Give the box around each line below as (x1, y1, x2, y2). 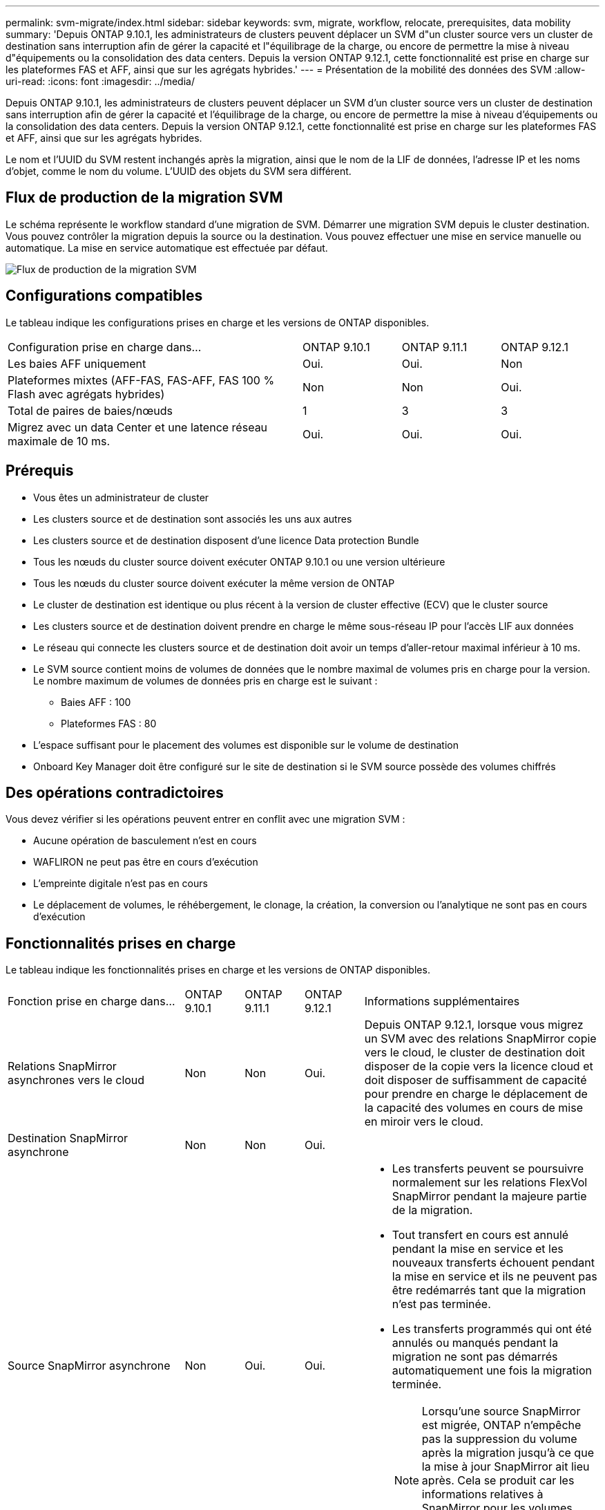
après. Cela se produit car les (421, 1473, 575, 1488)
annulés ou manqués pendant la (392, 1336, 559, 1350)
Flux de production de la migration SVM (6, 189, 283, 207)
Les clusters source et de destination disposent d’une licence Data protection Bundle (33, 534, 419, 546)
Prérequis (6, 462, 74, 480)
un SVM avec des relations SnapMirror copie (364, 1032, 597, 1046)
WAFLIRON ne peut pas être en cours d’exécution (33, 856, 258, 868)
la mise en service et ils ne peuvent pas (392, 1269, 597, 1284)
